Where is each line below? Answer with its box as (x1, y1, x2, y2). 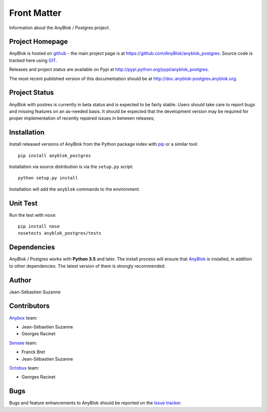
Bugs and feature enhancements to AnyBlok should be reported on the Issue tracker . (9, 400, 182, 406)
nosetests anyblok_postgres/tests (18, 230, 101, 236)
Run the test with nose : (9, 212, 57, 218)
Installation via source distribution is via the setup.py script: (9, 164, 133, 169)
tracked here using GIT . (9, 57, 57, 63)
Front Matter (9, 7, 62, 18)
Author (9, 276, 32, 284)
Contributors (9, 302, 50, 310)
